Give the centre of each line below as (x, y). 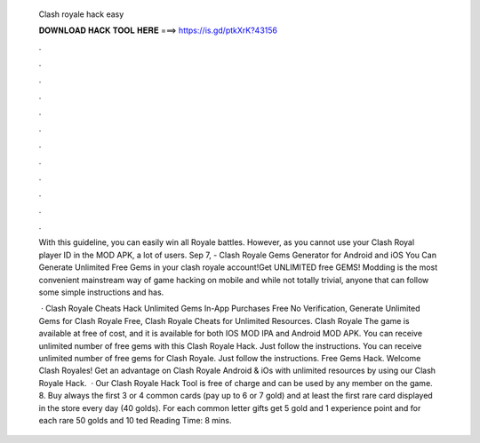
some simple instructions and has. (101, 292)
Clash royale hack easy (81, 14)
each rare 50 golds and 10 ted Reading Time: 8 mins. (135, 420)
